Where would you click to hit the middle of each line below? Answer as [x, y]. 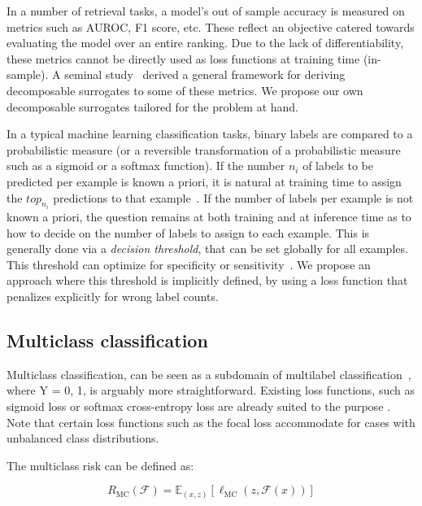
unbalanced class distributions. [83, 438]
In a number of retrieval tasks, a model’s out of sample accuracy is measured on [206, 11]
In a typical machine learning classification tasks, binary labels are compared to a [210, 134]
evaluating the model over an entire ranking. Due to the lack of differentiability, [205, 43]
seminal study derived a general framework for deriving [205, 74]
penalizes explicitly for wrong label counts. [113, 296]
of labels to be [338, 166]
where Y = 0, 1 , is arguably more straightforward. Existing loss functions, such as [211, 390]
